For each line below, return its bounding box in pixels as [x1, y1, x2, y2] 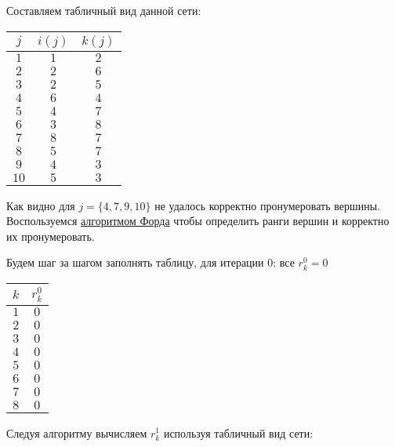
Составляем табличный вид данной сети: [6, 2, 201, 18]
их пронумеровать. [6, 227, 95, 244]
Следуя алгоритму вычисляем [6, 424, 147, 441]
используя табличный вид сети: [163, 424, 313, 441]
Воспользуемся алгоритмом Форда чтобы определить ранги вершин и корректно [6, 213, 390, 229]
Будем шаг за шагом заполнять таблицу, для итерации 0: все [6, 254, 295, 271]
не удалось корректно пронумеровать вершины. [154, 197, 381, 213]
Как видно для [6, 197, 75, 213]
